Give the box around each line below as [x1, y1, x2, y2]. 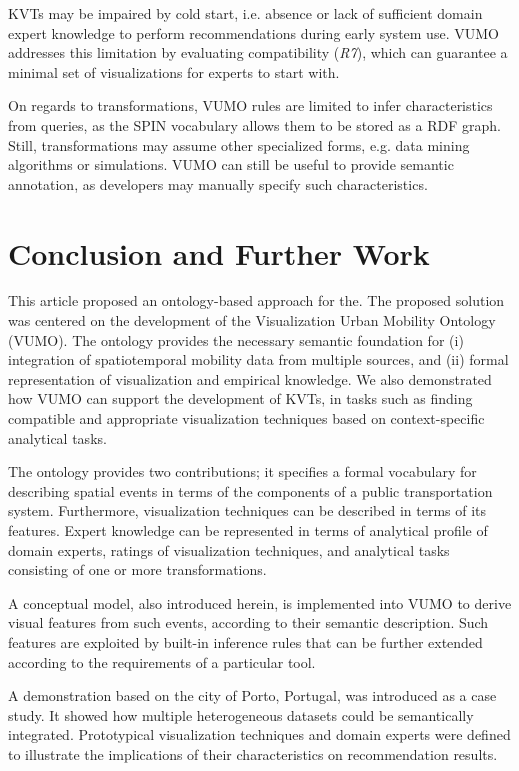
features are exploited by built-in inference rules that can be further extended [8, 631, 483, 652]
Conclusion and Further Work [8, 232, 430, 273]
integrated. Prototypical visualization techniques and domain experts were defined [8, 724, 511, 745]
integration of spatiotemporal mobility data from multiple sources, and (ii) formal [8, 349, 509, 370]
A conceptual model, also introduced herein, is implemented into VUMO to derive [8, 592, 512, 613]
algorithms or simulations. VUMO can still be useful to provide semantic [8, 154, 454, 175]
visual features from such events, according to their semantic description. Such [8, 612, 489, 633]
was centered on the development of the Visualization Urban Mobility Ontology [8, 310, 496, 331]
